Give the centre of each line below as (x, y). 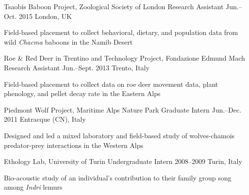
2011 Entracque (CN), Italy (45, 119)
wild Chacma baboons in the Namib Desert (68, 41)
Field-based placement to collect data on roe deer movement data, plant (111, 84)
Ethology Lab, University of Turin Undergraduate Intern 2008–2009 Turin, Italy (123, 161)
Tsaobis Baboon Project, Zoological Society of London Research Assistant (114, 6)
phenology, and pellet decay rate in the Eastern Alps (82, 93)
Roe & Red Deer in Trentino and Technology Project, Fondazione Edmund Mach (124, 58)
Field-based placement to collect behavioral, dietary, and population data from (121, 32)
